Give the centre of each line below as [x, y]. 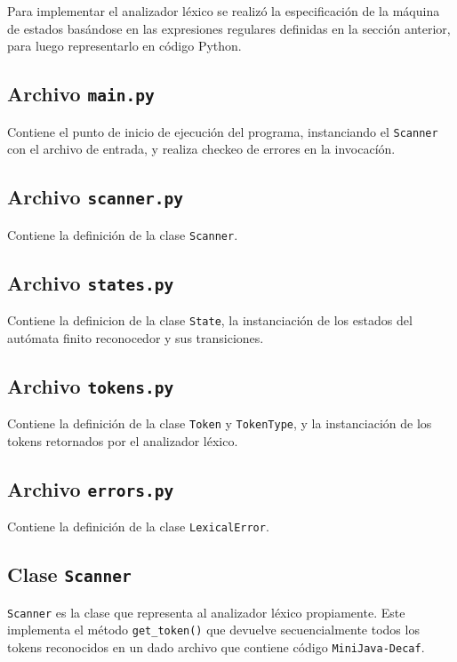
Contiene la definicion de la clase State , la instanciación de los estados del [210, 320]
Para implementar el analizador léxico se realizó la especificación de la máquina [224, 11]
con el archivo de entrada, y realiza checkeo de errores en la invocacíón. [201, 149]
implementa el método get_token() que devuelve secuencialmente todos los [213, 630]
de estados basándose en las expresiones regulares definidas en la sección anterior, [229, 28]
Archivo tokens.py [91, 385]
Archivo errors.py [91, 488]
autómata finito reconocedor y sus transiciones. [136, 337]
